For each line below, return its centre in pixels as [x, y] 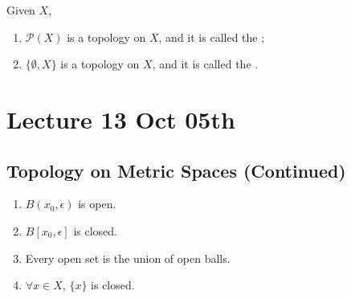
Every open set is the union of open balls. [128, 258]
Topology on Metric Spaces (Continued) [176, 170]
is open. [97, 204]
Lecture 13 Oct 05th [121, 119]
